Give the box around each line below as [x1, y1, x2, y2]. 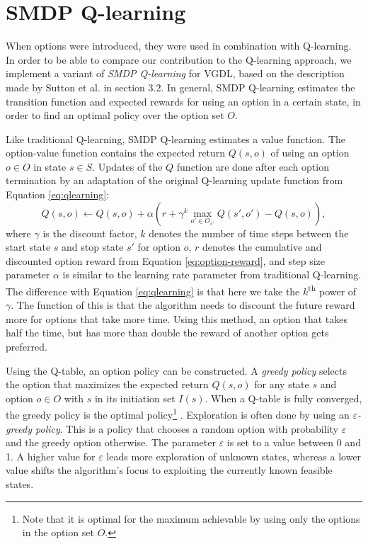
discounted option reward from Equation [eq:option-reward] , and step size [6, 253, 325, 268]
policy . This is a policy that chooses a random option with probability [35, 421, 338, 436]
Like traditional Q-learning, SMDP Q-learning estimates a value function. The [6, 131, 346, 146]
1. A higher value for [6, 448, 96, 463]
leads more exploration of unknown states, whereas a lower [106, 448, 362, 463]
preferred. [6, 339, 47, 354]
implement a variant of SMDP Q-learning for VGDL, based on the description [6, 66, 345, 81]
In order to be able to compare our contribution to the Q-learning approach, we [6, 52, 352, 67]
